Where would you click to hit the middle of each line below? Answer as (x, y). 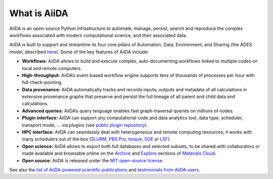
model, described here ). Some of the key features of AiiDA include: (79, 52)
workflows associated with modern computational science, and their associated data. (98, 35)
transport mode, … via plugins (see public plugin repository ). (85, 125)
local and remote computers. (52, 68)
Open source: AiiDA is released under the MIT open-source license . (93, 160)
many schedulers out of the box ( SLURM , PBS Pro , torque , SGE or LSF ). (97, 139)
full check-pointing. (42, 82)
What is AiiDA (39, 13)
